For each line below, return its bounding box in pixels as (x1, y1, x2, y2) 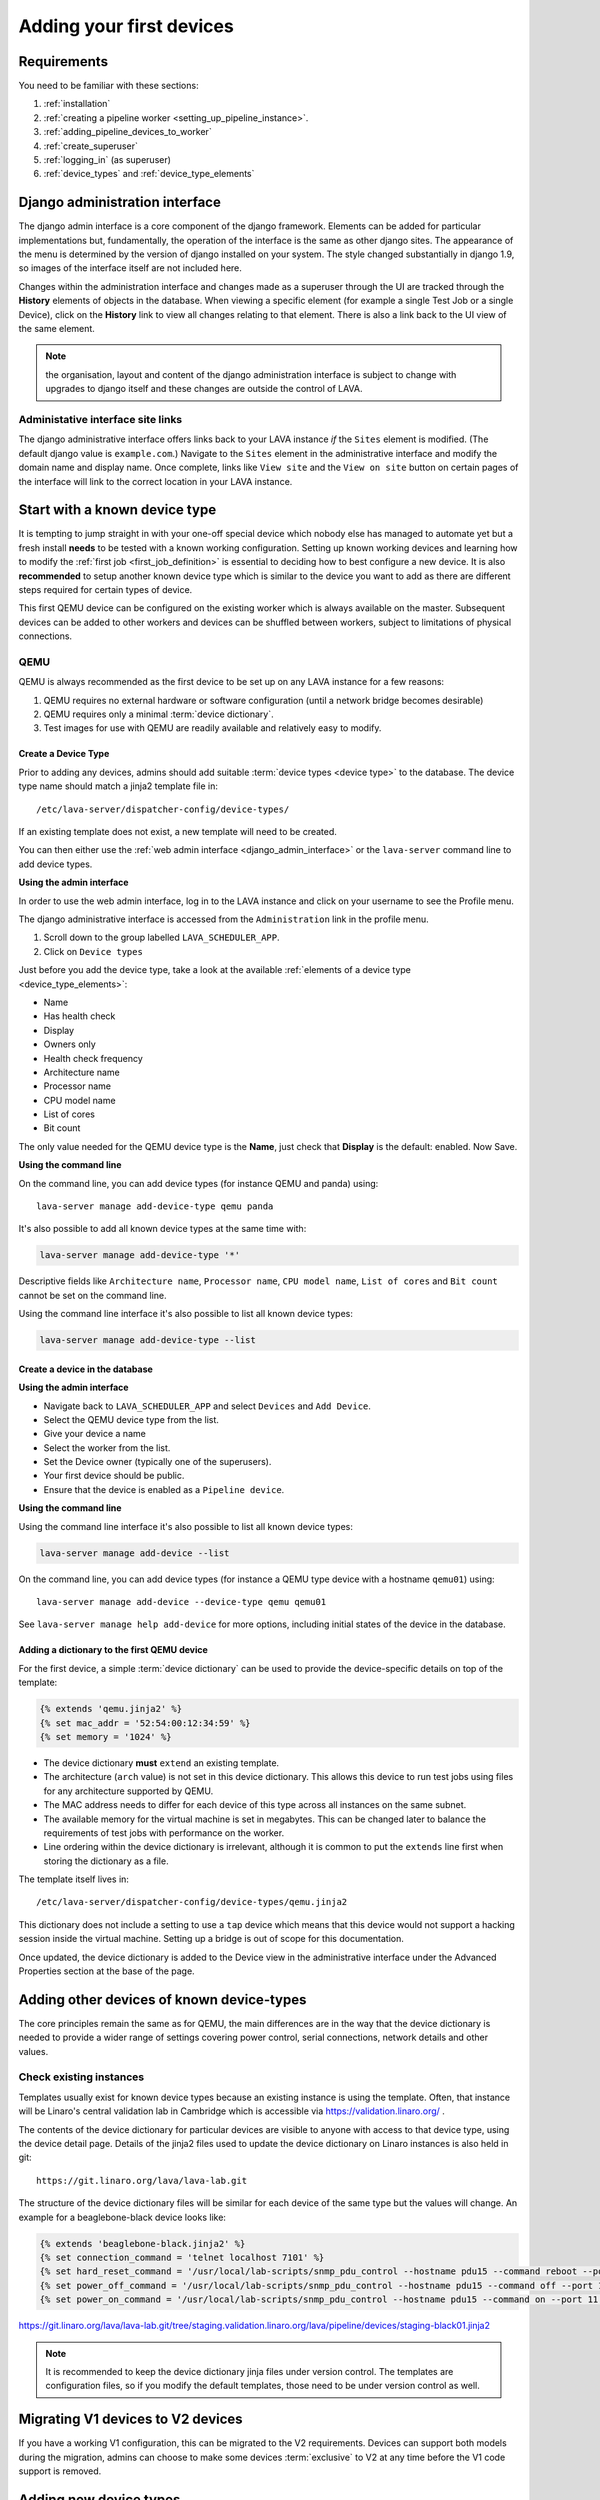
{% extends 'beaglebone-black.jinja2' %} (39, 2238, 246, 2249)
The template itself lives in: (18, 1873, 130, 1885)
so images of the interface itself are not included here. (18, 262, 242, 274)
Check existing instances (18, 2070, 145, 2084)
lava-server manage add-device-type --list (39, 1335, 257, 1346)
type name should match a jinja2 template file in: (18, 780, 219, 792)
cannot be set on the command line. (18, 1289, 167, 1301)
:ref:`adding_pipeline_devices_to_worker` (43, 126, 212, 138)
